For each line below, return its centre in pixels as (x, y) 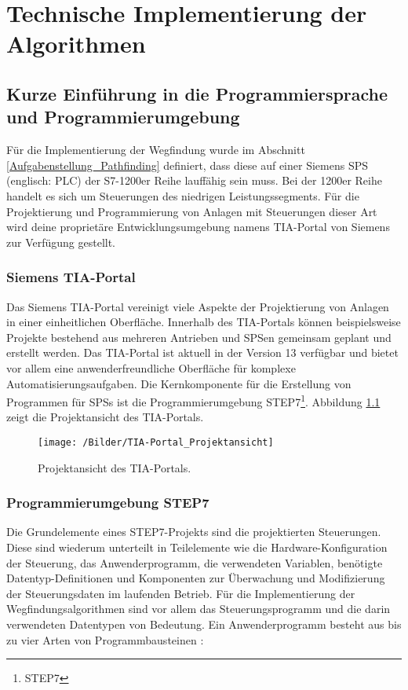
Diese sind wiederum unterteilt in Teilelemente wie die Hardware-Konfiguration (197, 547)
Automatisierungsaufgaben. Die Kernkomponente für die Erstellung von (179, 383)
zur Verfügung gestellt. (61, 242)
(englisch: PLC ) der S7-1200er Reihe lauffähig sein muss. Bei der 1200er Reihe (194, 180)
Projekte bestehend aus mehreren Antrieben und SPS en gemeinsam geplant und (199, 337)
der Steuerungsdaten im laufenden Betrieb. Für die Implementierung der (181, 593)
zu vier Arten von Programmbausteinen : (105, 639)
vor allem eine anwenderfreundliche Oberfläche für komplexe (151, 367)
